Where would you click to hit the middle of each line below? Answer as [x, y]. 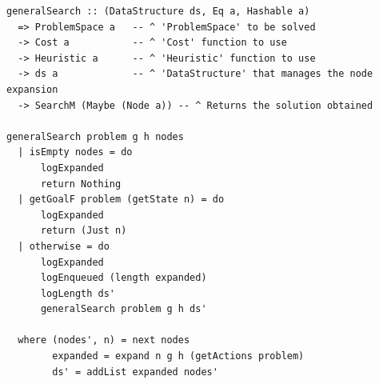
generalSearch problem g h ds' [124, 309]
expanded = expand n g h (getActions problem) [178, 356]
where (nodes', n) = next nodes [104, 340]
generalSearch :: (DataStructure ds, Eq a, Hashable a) [158, 11]
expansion [32, 89]
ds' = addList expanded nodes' [135, 372]
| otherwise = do [64, 246]
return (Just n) [84, 231]
